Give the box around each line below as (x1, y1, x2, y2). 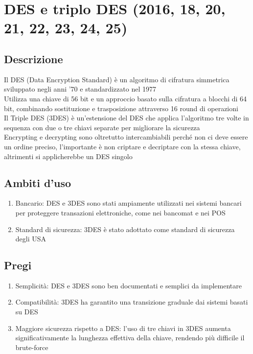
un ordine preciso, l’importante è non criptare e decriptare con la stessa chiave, (4, 141, 241, 151)
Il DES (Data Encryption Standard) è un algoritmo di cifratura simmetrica (4, 74, 230, 84)
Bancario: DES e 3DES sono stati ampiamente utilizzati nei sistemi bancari (15, 198, 242, 208)
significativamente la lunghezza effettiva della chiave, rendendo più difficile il (15, 332, 245, 343)
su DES (15, 307, 38, 317)
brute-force (15, 342, 48, 352)
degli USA (15, 234, 46, 244)
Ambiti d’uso (4, 175, 71, 190)
